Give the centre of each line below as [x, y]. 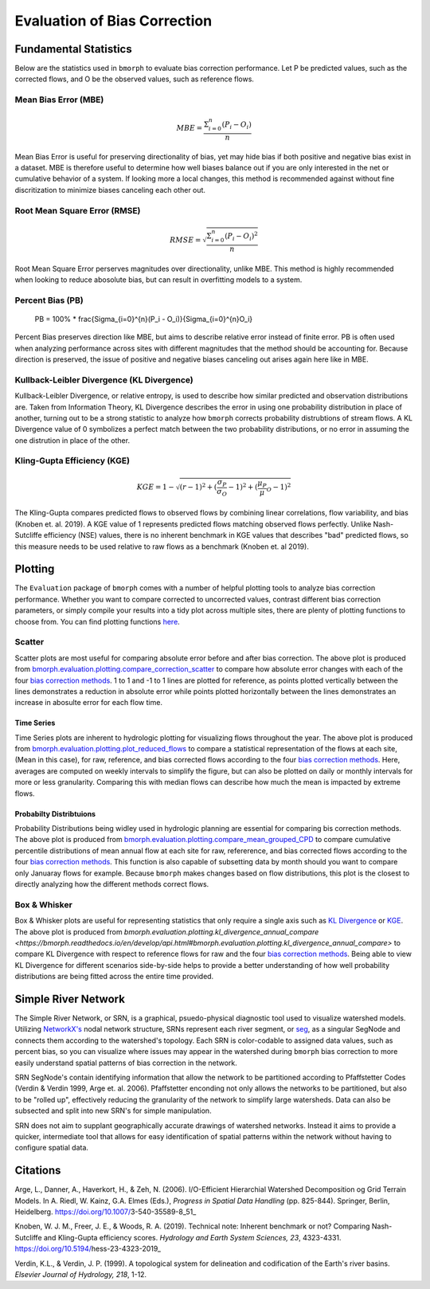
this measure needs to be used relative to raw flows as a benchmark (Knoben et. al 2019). [162, 547]
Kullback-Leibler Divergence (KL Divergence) [104, 380]
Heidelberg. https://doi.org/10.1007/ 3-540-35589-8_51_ [106, 1212]
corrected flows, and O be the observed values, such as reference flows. [135, 79]
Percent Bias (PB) [49, 300]
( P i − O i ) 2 [241, 236]
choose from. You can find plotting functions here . [98, 621]
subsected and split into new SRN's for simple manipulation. [113, 1111]
